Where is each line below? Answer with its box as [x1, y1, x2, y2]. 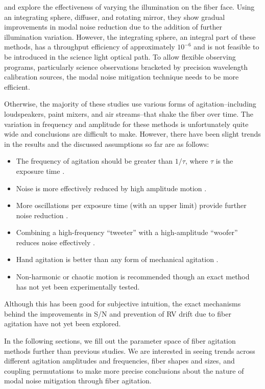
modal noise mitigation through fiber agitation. [4, 375, 152, 386]
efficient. [4, 81, 30, 92]
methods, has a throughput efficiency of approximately [4, 41, 175, 52]
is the [215, 155, 233, 166]
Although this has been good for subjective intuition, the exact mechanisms [4, 298, 241, 309]
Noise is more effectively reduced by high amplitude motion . [16, 183, 207, 193]
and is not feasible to [194, 41, 259, 52]
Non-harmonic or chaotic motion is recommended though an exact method [16, 271, 250, 282]
